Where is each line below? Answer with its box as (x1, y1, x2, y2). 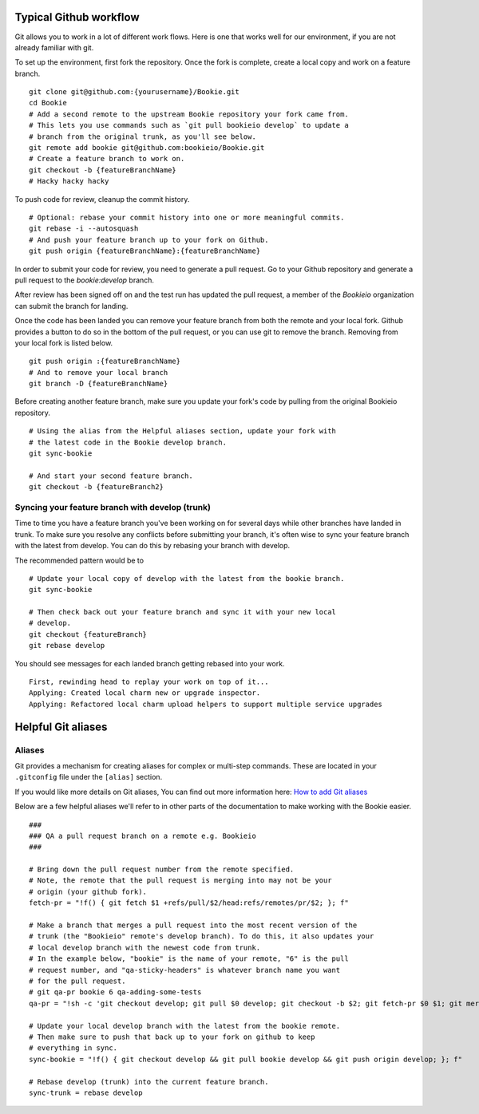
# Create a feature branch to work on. (29, 154, 185, 164)
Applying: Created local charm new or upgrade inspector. (29, 689, 261, 697)
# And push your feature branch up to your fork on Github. (29, 235, 269, 244)
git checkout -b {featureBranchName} (29, 165, 177, 175)
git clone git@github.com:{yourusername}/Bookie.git (29, 88, 239, 97)
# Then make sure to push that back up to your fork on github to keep (29, 1032, 315, 1041)
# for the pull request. (29, 976, 126, 986)
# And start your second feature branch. (29, 471, 193, 480)
